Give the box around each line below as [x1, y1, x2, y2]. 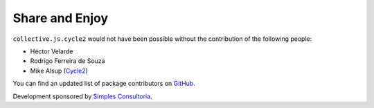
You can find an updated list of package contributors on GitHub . [12, 80, 195, 88]
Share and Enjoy [12, 10, 109, 26]
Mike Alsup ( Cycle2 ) [30, 66, 88, 75]
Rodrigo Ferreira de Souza [30, 57, 105, 65]
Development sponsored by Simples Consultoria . [12, 92, 152, 100]
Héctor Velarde [30, 47, 73, 55]
